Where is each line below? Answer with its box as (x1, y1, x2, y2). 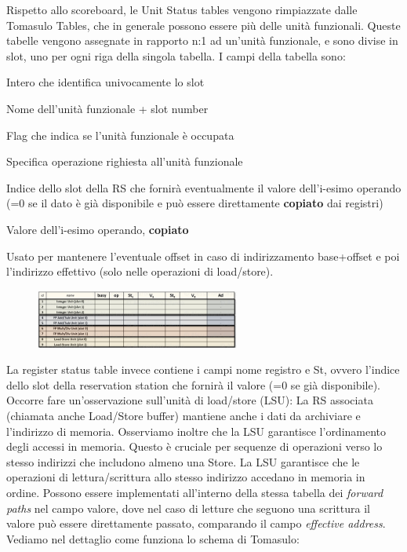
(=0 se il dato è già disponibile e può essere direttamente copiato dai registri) (6, 195, 383, 211)
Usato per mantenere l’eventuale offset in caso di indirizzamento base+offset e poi (6, 247, 400, 264)
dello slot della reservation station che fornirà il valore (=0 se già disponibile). (6, 376, 380, 393)
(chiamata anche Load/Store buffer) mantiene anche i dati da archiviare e (6, 407, 361, 423)
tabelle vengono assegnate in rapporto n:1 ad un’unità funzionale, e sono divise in (6, 32, 398, 49)
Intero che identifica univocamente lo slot (6, 74, 205, 90)
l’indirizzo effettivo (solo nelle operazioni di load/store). (6, 263, 274, 280)
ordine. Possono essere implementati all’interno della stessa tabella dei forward (6, 484, 383, 500)
